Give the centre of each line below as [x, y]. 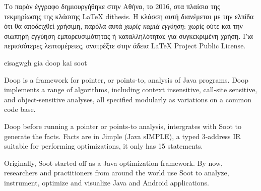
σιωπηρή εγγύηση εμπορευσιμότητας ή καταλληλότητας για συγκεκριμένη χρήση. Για [128, 36]
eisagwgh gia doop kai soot [46, 62]
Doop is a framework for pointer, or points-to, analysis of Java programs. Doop [126, 79]
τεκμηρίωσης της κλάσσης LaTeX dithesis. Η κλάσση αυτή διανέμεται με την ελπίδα [129, 16]
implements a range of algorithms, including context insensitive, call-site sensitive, [131, 89]
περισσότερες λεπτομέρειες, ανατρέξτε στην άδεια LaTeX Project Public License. [125, 46]
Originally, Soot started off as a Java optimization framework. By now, [113, 163]
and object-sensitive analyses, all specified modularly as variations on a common [128, 99]
